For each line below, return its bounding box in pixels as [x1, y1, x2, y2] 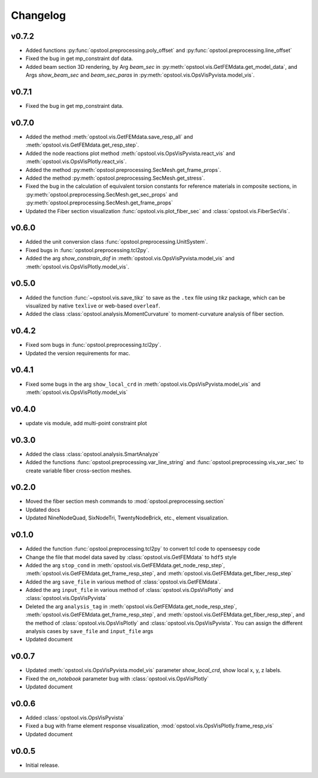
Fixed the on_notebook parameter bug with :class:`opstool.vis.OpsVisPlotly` [25, 675, 209, 682]
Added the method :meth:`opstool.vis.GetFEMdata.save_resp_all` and [25, 133, 194, 141]
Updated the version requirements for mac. [25, 349, 131, 356]
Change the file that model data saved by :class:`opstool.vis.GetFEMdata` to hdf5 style [25, 554, 237, 561]
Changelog [11, 9, 66, 22]
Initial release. [25, 762, 59, 769]
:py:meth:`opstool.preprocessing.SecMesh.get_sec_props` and [25, 191, 178, 198]
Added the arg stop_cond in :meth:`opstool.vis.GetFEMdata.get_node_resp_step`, [25, 561, 225, 568]
